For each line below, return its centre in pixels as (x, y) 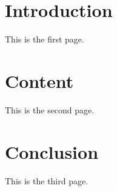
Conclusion (52, 151)
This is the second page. (50, 109)
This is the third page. (47, 180)
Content (39, 80)
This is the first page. (45, 39)
